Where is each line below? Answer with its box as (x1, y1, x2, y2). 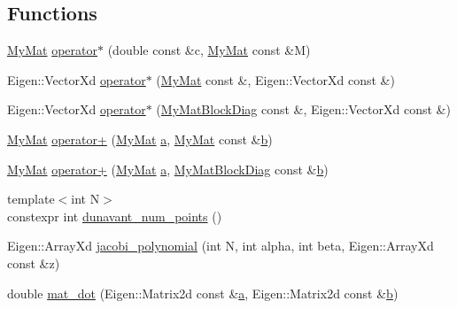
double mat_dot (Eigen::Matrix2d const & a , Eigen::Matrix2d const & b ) (7, 283, 399, 302)
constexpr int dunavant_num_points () (7, 206, 222, 225)
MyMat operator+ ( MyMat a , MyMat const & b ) (7, 129, 273, 148)
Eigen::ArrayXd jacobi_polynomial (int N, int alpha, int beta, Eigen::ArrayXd (7, 236, 434, 255)
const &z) (7, 253, 60, 272)
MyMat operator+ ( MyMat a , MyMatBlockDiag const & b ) (7, 159, 329, 178)
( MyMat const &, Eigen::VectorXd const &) (156, 70, 395, 89)
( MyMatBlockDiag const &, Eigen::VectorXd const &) (156, 100, 451, 119)
